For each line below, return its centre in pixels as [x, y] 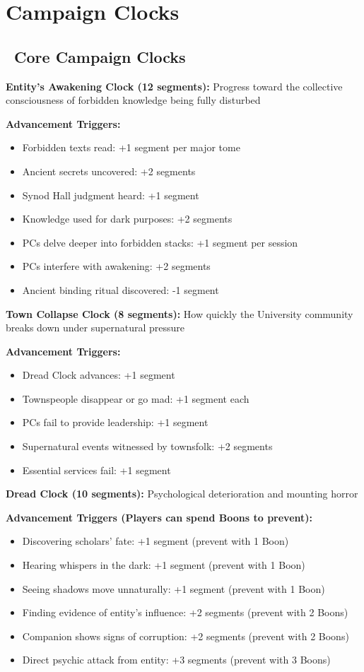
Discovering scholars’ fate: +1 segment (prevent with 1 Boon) [155, 541]
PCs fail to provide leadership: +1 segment [115, 422]
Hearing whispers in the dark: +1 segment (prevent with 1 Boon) [164, 565]
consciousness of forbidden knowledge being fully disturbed [133, 100]
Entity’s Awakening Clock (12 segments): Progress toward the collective [174, 86]
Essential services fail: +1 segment [96, 470]
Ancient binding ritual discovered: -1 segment [121, 289]
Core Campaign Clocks [100, 56]
